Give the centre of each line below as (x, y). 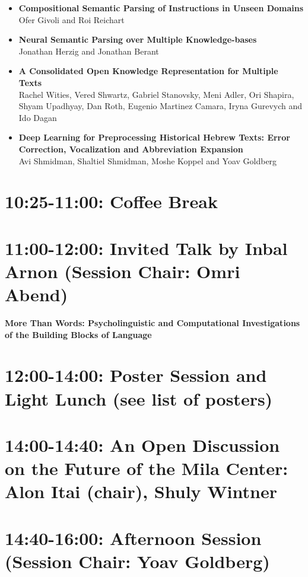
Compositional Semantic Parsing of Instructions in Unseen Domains (161, 8)
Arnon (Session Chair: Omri (123, 271)
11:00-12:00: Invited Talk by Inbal (146, 248)
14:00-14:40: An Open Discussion (142, 444)
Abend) (36, 294)
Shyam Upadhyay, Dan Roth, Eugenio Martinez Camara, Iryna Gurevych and (161, 106)
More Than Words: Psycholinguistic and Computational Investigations (153, 323)
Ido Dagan (38, 117)
